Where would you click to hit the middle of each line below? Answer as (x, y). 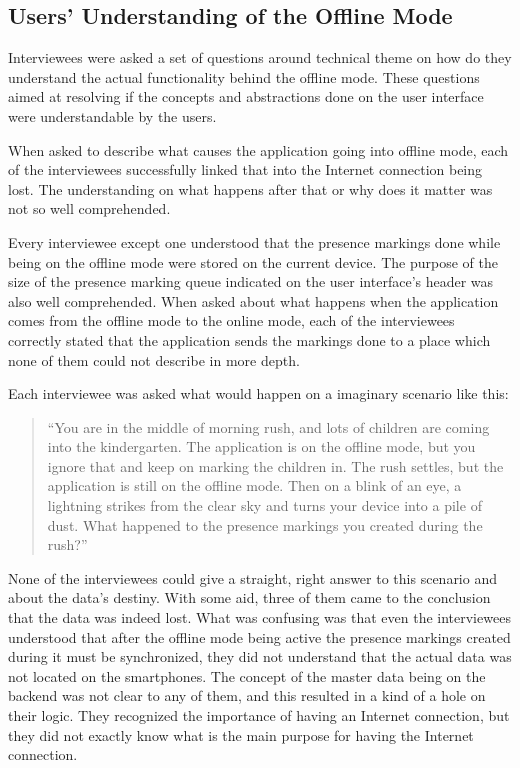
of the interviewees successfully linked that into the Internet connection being (245, 169)
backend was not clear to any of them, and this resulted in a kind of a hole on (247, 695)
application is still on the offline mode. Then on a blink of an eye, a (254, 485)
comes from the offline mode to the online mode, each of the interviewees (231, 320)
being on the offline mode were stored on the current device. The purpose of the (253, 261)
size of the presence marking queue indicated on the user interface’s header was (251, 281)
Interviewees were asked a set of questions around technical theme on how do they (260, 57)
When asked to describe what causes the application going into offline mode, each (258, 149)
